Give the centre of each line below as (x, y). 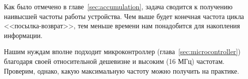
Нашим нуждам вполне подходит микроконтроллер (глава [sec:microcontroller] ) (122, 51)
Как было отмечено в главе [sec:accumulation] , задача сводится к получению (118, 6)
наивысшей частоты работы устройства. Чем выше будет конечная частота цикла (124, 16)
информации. (23, 35)
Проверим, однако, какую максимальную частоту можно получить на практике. (122, 70)
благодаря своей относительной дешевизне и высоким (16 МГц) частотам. (114, 61)
